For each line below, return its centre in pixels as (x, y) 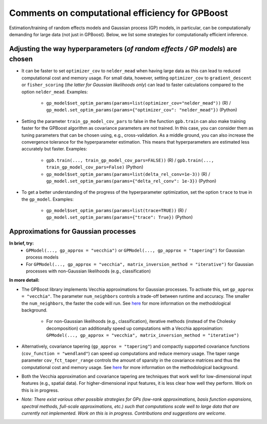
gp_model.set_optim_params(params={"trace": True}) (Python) (119, 217)
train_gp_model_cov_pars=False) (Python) (95, 167)
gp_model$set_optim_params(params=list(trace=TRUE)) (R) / (116, 211)
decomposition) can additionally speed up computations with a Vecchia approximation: (135, 328)
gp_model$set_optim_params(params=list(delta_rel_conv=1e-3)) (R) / (128, 174)
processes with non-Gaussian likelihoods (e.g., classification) (88, 271)
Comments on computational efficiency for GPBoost (119, 13)
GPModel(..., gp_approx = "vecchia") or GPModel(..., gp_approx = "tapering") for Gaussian (135, 250)
